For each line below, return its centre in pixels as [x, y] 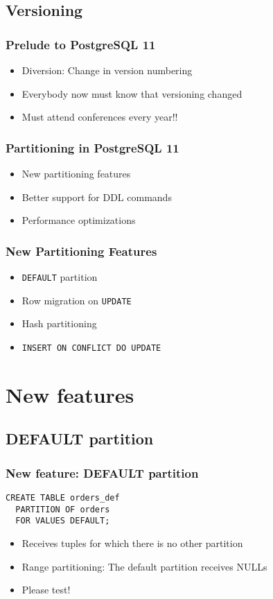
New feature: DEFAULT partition [102, 472]
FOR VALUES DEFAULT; [63, 521]
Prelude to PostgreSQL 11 [81, 44]
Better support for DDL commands [97, 197]
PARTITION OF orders [63, 509]
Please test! [46, 590]
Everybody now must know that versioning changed [132, 93]
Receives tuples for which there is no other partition [132, 542]
